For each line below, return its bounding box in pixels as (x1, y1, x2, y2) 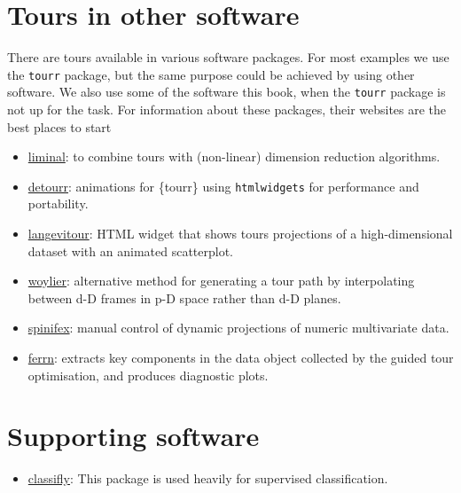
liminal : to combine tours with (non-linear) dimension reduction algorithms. (27, 147, 441, 166)
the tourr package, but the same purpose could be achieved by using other (7, 65, 415, 83)
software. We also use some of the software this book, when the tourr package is (7, 82, 446, 101)
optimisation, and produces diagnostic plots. (27, 365, 269, 384)
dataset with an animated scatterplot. (27, 241, 233, 260)
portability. (27, 194, 89, 213)
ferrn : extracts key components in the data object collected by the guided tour (27, 348, 454, 367)
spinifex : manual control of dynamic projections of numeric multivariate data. (27, 318, 449, 337)
